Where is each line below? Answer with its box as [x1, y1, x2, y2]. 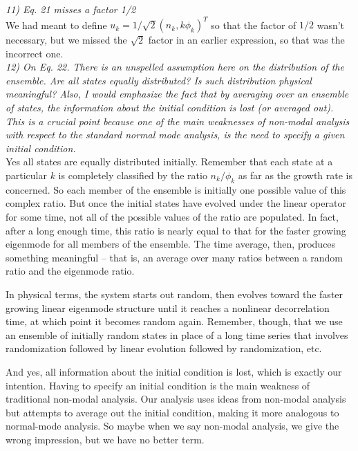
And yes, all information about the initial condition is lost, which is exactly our [6, 364, 342, 378]
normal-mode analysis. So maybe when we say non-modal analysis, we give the [6, 418, 339, 433]
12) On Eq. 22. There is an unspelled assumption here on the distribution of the [6, 59, 344, 74]
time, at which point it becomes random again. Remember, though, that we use [6, 314, 343, 329]
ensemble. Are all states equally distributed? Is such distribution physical [6, 73, 312, 87]
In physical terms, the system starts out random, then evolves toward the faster [6, 286, 343, 301]
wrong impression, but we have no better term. [6, 432, 205, 446]
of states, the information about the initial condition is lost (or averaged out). [6, 100, 334, 115]
